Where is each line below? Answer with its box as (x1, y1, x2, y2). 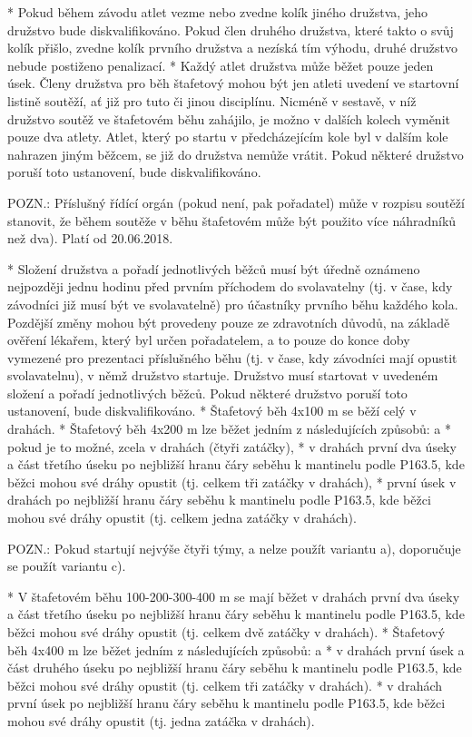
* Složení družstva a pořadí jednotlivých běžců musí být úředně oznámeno (7, 259, 420, 278)
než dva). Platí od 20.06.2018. (7, 229, 173, 248)
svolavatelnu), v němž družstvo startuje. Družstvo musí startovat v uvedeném (7, 366, 438, 385)
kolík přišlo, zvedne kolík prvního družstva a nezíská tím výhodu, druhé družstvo (7, 38, 458, 57)
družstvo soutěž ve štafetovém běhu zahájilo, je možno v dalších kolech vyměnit (7, 109, 450, 128)
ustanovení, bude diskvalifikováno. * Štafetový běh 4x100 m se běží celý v (7, 401, 417, 420)
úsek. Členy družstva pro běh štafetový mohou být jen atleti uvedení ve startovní (7, 74, 459, 93)
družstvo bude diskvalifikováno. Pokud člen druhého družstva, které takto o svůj (7, 20, 454, 39)
